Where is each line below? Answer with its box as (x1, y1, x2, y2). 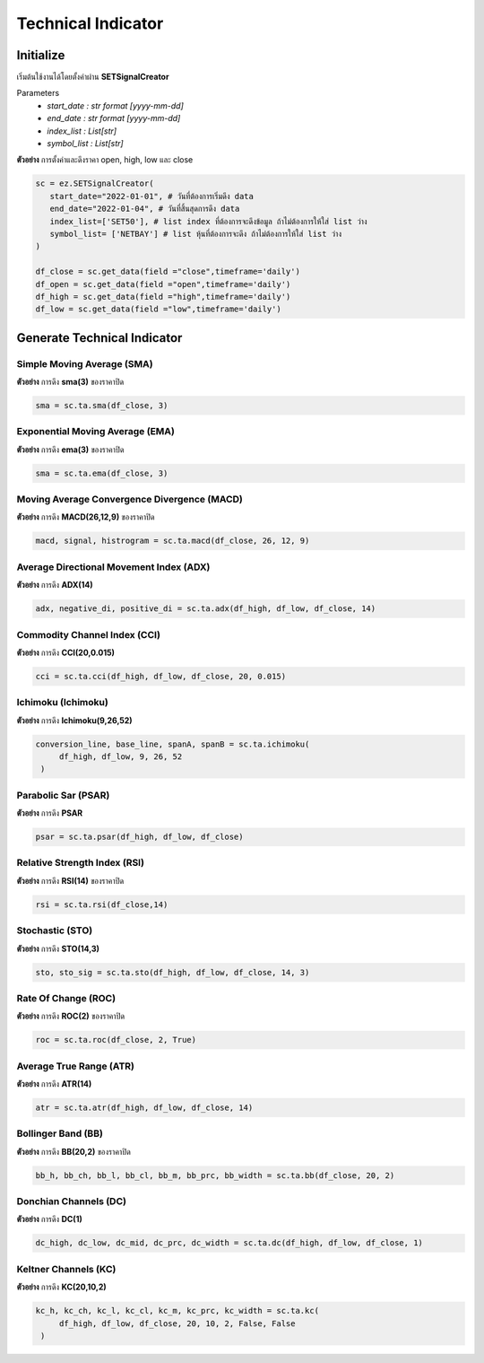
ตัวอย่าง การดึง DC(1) (16, 1214, 82, 1225)
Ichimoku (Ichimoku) (16, 696, 109, 709)
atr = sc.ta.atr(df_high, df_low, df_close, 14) (35, 1103, 254, 1113)
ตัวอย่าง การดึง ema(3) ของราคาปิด (16, 444, 125, 455)
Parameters (16, 88, 60, 99)
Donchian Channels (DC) (16, 1195, 127, 1208)
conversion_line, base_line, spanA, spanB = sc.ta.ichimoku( (35, 738, 310, 749)
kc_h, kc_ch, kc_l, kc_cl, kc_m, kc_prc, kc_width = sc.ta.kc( (35, 1306, 320, 1316)
